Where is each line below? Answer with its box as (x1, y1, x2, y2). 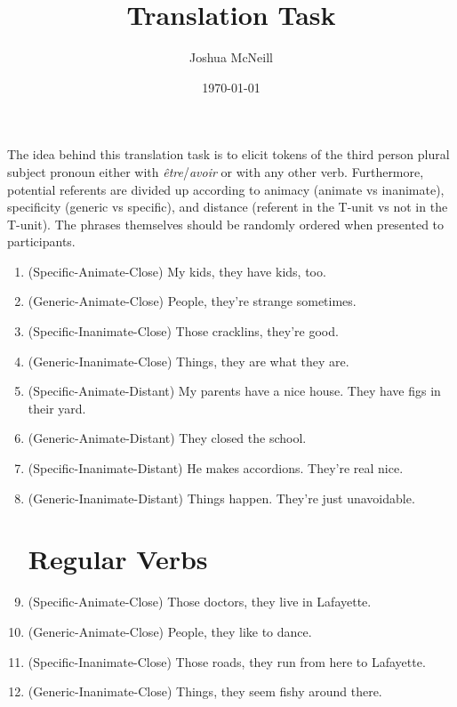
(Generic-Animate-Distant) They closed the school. (28, 429, 307, 447)
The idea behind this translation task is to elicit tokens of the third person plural (7, 145, 450, 164)
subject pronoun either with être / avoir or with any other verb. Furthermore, (7, 162, 424, 181)
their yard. (28, 398, 86, 417)
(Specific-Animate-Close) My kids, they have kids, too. (28, 261, 326, 280)
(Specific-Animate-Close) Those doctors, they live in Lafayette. (28, 592, 372, 611)
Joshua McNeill (189, 48, 273, 67)
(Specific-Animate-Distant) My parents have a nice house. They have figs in (28, 382, 441, 400)
